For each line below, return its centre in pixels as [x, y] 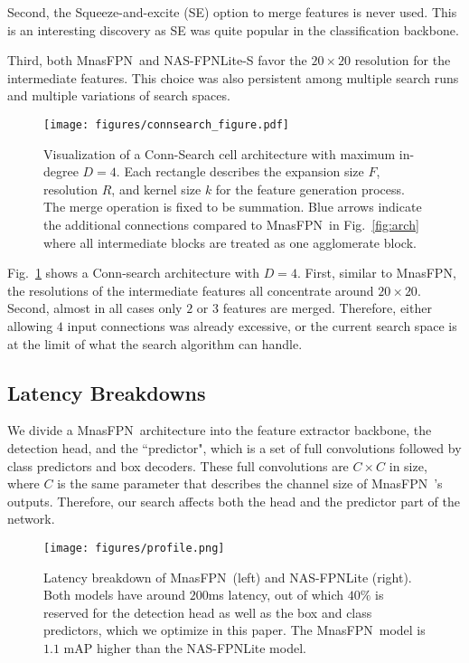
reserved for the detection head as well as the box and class [208, 612]
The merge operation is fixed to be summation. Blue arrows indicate [233, 207]
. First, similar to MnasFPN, [376, 273]
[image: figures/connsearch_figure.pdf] [167, 124]
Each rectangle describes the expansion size [244, 171]
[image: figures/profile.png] [134, 548]
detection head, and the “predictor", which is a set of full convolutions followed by [234, 447]
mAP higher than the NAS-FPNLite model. [185, 647]
